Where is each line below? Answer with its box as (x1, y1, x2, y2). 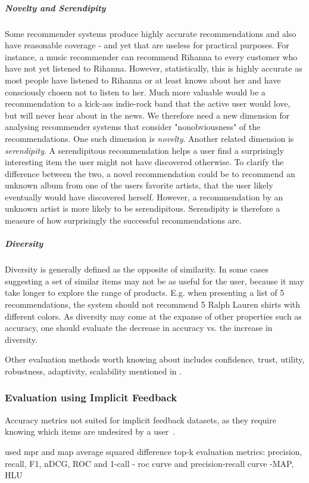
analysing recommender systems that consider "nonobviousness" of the (5, 120, 261, 133)
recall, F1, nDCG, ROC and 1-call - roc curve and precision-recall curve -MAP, (5, 457, 294, 469)
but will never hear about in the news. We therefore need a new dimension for (5, 109, 290, 121)
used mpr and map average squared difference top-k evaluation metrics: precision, (5, 445, 302, 457)
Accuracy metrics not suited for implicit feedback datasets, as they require (5, 413, 276, 426)
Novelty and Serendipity (5, 1, 106, 14)
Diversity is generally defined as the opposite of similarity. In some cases (5, 263, 269, 275)
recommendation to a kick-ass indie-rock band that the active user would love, (5, 97, 291, 110)
